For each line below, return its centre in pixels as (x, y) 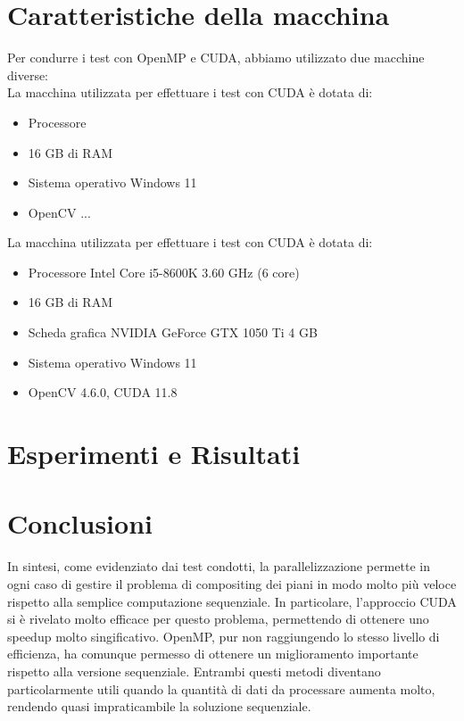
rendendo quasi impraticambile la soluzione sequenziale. (159, 706)
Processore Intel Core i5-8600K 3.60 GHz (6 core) (164, 272)
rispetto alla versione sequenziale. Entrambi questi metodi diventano (194, 671)
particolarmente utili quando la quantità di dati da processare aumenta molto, (221, 688)
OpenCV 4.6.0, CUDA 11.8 (103, 392)
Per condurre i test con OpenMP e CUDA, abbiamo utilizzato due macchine (216, 58)
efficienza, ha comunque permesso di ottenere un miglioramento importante (213, 654)
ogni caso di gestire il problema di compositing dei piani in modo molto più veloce (232, 583)
